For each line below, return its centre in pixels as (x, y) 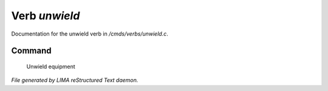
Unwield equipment (51, 66)
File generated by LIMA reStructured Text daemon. (75, 80)
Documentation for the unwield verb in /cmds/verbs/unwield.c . (90, 34)
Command (31, 51)
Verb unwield (46, 16)
